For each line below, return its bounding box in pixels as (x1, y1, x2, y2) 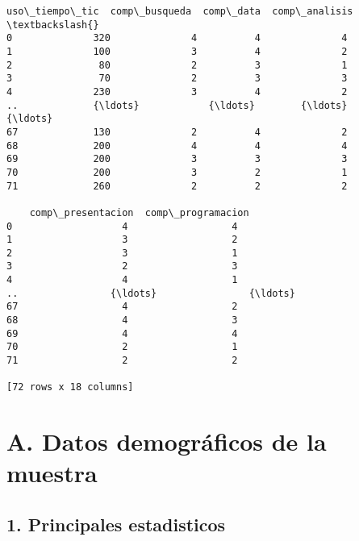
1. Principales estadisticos (6, 511, 226, 536)
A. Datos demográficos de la (6, 425, 327, 458)
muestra (6, 456, 98, 489)
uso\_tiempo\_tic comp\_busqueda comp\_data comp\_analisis (6, 6, 353, 17)
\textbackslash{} (6, 19, 99, 31)
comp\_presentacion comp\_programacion (29, 206, 249, 218)
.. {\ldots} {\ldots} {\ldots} (6, 99, 348, 111)
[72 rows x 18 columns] (6, 381, 134, 393)
